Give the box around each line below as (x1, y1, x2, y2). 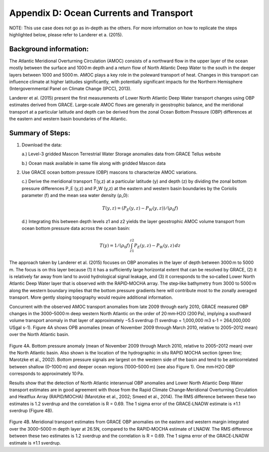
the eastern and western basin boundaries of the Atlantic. (9, 115, 128, 121)
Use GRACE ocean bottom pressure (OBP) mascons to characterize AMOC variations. (21, 169, 198, 175)
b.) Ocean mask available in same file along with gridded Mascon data (21, 160, 166, 166)
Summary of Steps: (9, 128, 71, 137)
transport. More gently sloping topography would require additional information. (9, 294, 173, 301)
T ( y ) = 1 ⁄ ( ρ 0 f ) (100, 242, 131, 249)
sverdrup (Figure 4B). (9, 408, 53, 414)
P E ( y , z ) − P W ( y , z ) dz (134, 242, 181, 249)
